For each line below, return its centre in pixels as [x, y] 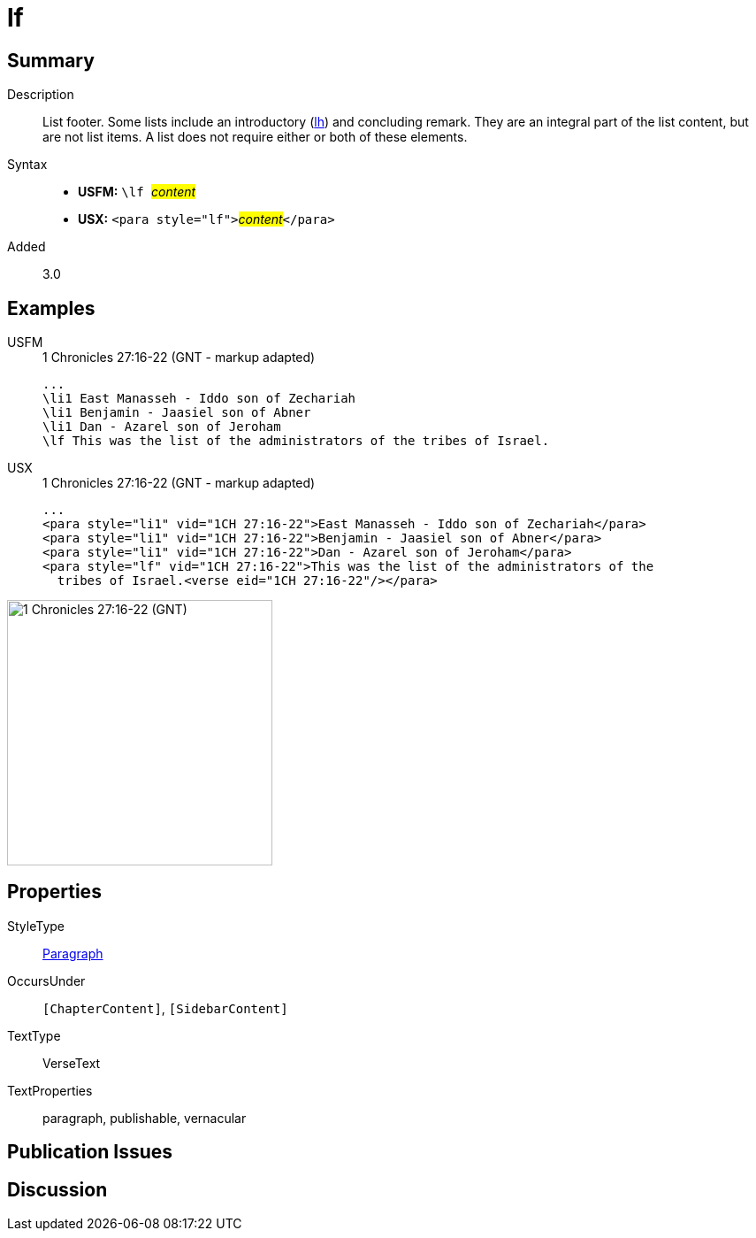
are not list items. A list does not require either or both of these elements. [255, 137]
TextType [34, 1035]
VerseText [72, 1063]
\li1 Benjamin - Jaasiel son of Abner [177, 413]
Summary [51, 60]
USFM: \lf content [137, 192]
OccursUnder [46, 980]
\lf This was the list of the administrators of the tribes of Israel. [296, 441]
